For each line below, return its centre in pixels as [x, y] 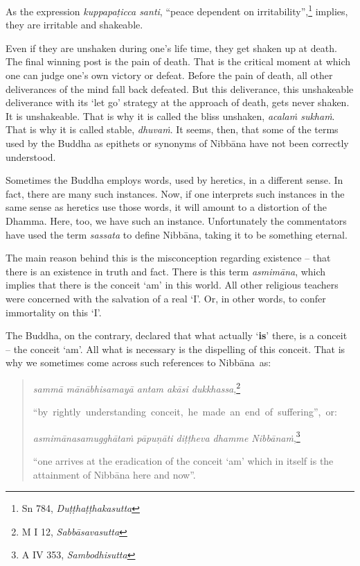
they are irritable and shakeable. [74, 25]
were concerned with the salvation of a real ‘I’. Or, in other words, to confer [166, 298]
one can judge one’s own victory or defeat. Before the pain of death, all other [169, 75]
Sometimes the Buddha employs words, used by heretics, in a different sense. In [174, 180]
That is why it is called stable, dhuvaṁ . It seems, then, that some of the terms [172, 129]
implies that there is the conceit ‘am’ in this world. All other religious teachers [172, 285]
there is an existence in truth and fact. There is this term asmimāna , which [166, 271]
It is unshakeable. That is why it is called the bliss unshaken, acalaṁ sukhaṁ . [170, 115]
